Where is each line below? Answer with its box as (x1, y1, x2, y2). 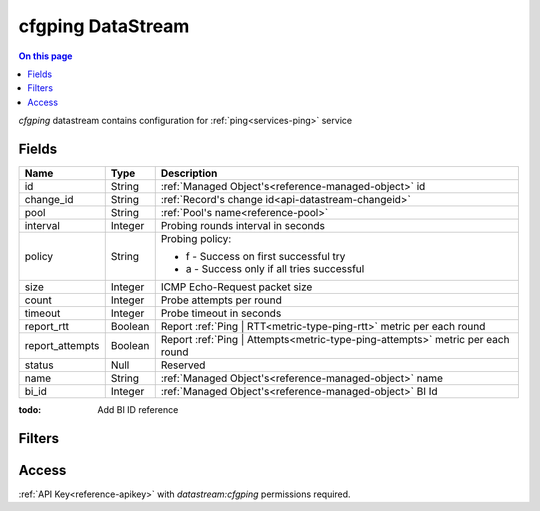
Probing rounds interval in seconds (160, 219, 325, 233)
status (24, 358, 54, 372)
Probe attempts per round (160, 293, 282, 307)
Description (160, 166, 218, 180)
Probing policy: (160, 232, 232, 246)
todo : (18, 404, 42, 416)
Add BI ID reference (97, 404, 179, 416)
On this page (18, 50, 73, 62)
